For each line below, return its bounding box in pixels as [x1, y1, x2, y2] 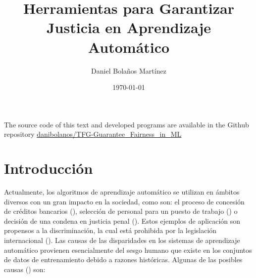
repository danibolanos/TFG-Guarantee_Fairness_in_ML [4, 129, 182, 139]
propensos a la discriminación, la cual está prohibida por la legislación [4, 225, 217, 236]
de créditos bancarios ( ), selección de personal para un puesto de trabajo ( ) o [4, 206, 238, 216]
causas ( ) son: [4, 264, 46, 274]
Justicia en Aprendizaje [46, 17, 211, 38]
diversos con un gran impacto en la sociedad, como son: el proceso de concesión [4, 196, 245, 206]
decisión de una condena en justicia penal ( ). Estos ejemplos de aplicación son [4, 215, 241, 226]
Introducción [4, 158, 93, 178]
